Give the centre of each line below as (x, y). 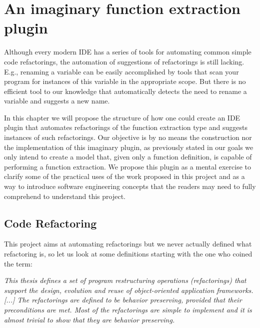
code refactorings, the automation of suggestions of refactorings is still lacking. (124, 61)
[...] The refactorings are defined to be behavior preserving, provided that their (123, 300)
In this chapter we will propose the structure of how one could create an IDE (122, 117)
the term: (18, 263)
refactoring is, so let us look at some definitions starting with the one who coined (128, 254)
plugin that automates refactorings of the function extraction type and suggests (126, 127)
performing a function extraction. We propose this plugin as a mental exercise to (128, 166)
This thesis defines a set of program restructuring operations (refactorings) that (125, 280)
